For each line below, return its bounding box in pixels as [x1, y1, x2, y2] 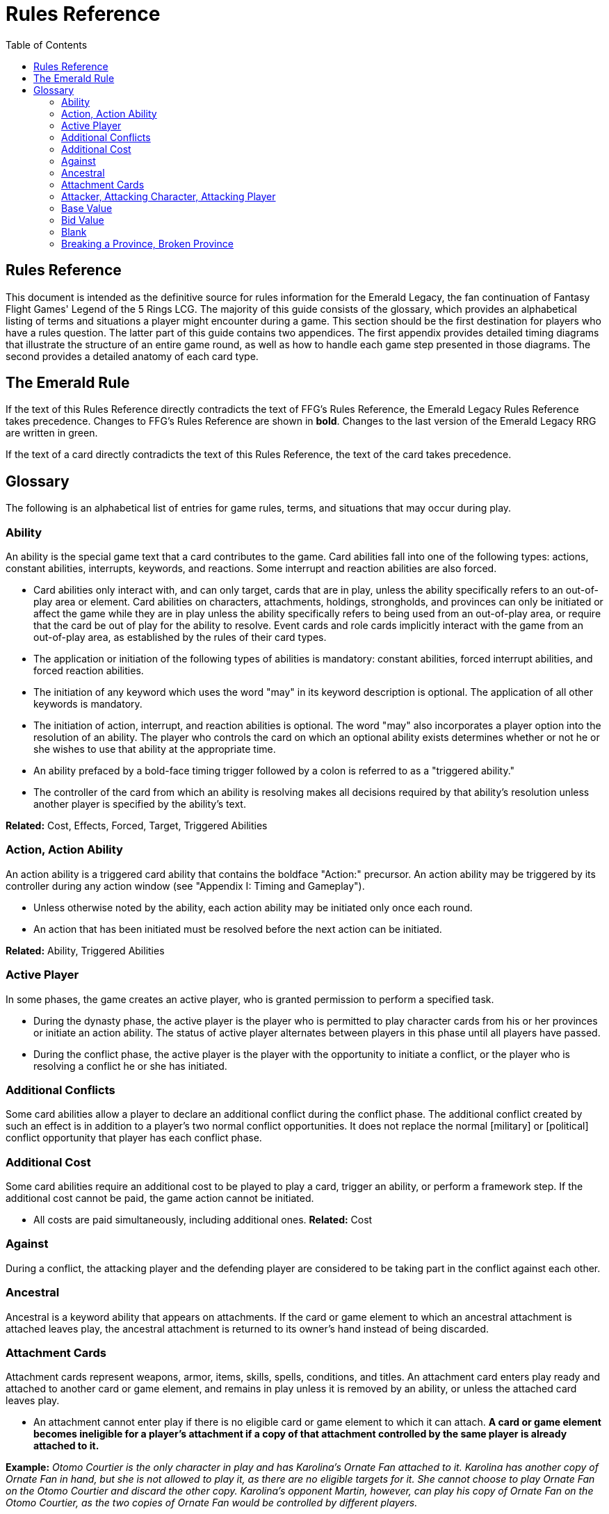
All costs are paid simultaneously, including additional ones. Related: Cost [33, 1214, 373, 1226]
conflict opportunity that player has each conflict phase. [6, 1132, 262, 1144]
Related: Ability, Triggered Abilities [6, 944, 165, 957]
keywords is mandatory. [33, 698, 143, 710]
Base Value [61, 202, 113, 214]
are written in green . [6, 427, 98, 439]
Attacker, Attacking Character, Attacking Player [61, 190, 276, 202]
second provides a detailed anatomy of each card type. [6, 350, 259, 362]
